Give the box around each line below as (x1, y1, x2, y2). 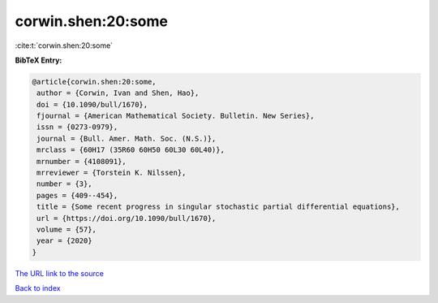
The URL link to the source (15, 268, 105, 278)
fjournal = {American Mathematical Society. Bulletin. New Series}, (36, 111, 315, 121)
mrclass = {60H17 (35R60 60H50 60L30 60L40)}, (36, 145, 225, 154)
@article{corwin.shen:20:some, (32, 77, 157, 86)
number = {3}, (36, 180, 92, 188)
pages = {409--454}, (36, 191, 118, 200)
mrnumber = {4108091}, (36, 157, 127, 166)
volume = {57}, (36, 225, 97, 234)
